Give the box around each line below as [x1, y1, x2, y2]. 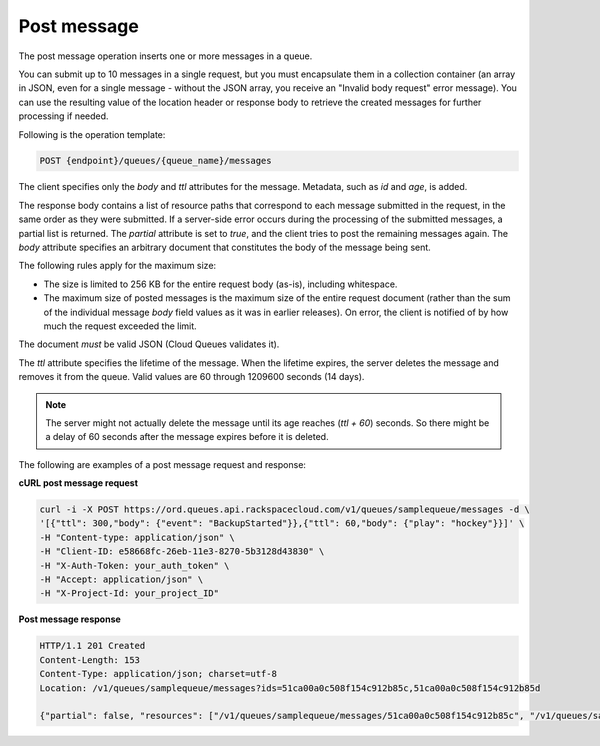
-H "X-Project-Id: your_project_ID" [39, 588, 220, 599]
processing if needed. [18, 110, 109, 122]
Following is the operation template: [18, 128, 166, 140]
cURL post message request [18, 477, 139, 489]
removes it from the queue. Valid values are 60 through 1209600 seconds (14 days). [18, 371, 365, 383]
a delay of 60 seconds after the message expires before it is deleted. [45, 431, 329, 443]
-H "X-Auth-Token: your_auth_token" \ [39, 560, 230, 571]
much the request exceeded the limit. [43, 320, 197, 332]
